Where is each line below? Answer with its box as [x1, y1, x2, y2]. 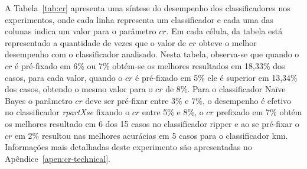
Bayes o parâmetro [5, 94, 73, 106]
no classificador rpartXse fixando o [5, 106, 130, 118]
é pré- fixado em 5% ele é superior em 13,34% [135, 71, 298, 83]
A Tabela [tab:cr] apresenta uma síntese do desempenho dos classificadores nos [5, 2, 290, 14]
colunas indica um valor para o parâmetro [5, 25, 156, 37]
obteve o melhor [198, 36, 257, 48]
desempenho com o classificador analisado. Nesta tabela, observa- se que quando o [5, 48, 299, 60]
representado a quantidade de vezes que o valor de [5, 36, 187, 48]
